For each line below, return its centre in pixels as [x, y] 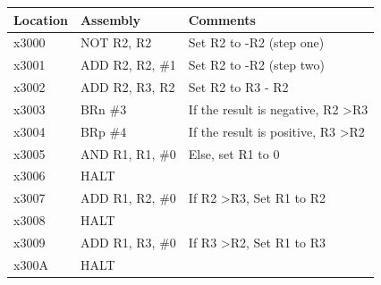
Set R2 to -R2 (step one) [256, 42]
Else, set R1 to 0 [234, 153]
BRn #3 [103, 109]
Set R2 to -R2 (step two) [256, 65]
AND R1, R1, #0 [128, 153]
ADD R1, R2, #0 [128, 198]
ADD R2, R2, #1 [128, 65]
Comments [222, 19]
